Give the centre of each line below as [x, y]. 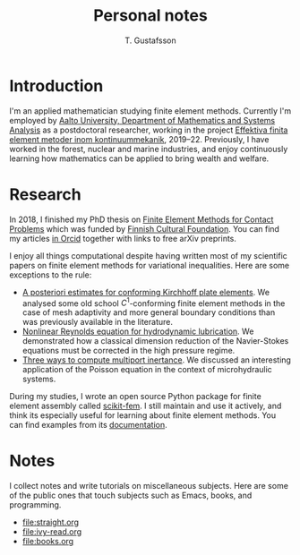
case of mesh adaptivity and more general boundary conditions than [149, 312]
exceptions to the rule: [51, 275]
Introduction [56, 85]
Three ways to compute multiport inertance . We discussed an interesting [156, 360]
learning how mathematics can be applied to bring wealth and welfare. [139, 158]
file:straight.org [50, 522]
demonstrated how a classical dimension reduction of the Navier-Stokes [155, 341]
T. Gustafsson [150, 40]
